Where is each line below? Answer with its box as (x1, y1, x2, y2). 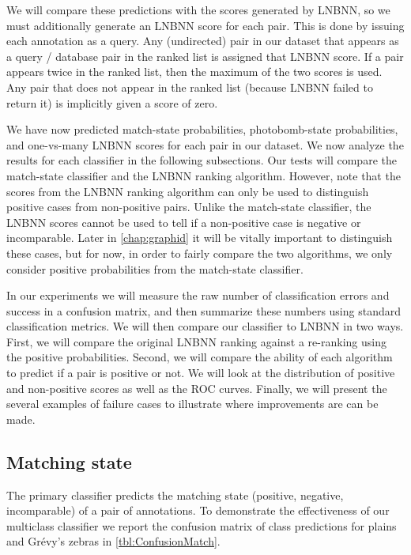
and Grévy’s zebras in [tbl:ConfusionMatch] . (6, 533, 221, 549)
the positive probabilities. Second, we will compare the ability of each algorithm (6, 349, 393, 365)
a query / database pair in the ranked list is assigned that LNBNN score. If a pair (6, 47, 404, 64)
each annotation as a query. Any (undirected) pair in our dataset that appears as (6, 32, 399, 49)
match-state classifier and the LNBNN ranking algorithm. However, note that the (6, 167, 401, 183)
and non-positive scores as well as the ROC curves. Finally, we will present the (6, 379, 387, 396)
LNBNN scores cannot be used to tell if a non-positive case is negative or (6, 213, 361, 230)
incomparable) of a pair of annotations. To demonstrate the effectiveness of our (6, 502, 390, 519)
